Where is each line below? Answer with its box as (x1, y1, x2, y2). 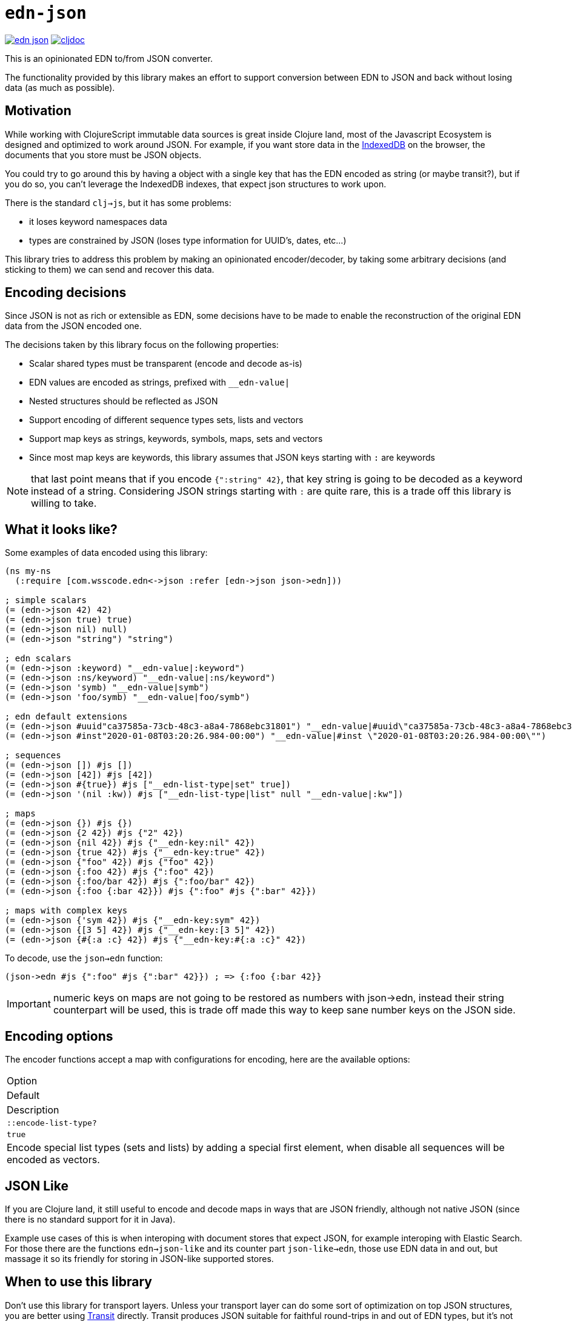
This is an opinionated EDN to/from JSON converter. (5, 53, 213, 64)
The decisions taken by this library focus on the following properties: (5, 339, 279, 350)
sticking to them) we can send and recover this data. (5, 264, 215, 275)
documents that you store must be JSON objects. (5, 149, 202, 160)
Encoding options (5, 1028, 113, 1044)
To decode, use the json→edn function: (5, 953, 163, 964)
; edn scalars (5, 653, 71, 664)
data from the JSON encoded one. (5, 321, 142, 332)
